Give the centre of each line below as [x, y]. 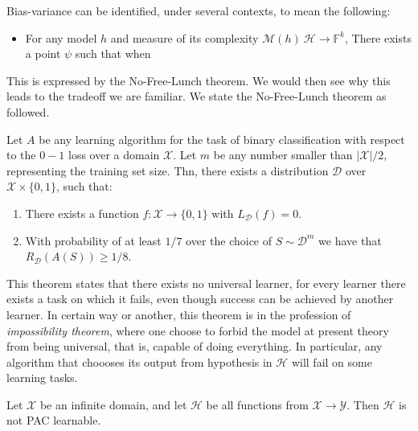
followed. [28, 111]
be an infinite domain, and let [113, 404]
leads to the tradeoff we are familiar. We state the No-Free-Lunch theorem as [197, 96]
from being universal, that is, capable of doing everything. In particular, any [195, 346]
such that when [113, 53]
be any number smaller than [283, 155]
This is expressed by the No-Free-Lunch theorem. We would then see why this [199, 80]
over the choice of [229, 240]
